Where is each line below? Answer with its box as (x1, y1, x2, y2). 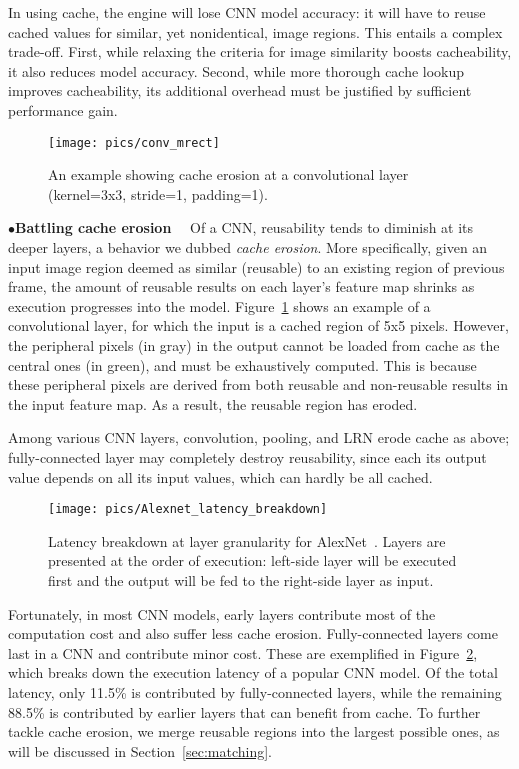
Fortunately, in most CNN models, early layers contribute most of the (8, 603, 436, 624)
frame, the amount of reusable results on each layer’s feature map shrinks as (8, 276, 475, 297)
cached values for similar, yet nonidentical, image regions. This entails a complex (8, 21, 503, 42)
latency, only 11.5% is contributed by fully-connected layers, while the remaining (8, 681, 502, 702)
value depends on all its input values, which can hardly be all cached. (8, 466, 433, 487)
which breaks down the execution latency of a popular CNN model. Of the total (8, 662, 498, 683)
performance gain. (8, 99, 118, 120)
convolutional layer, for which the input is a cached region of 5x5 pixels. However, (8, 315, 509, 336)
